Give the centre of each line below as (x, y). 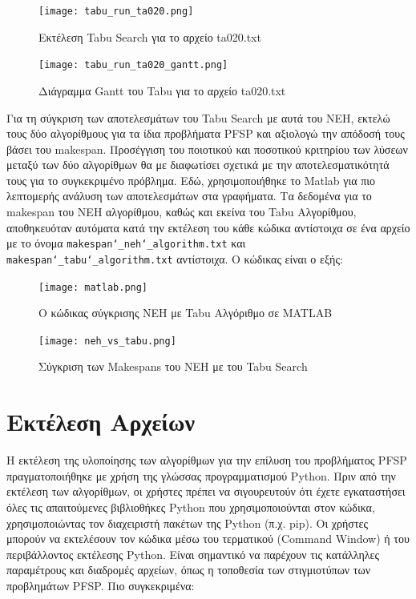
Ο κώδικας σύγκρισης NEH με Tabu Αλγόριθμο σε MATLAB (186, 313)
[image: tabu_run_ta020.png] (116, 11)
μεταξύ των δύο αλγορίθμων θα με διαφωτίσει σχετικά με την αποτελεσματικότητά (198, 165)
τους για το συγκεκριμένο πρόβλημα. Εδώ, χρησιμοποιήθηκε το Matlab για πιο (191, 180)
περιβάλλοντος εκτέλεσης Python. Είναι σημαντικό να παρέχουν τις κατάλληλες (193, 554)
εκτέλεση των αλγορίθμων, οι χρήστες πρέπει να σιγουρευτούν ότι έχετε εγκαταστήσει (206, 491)
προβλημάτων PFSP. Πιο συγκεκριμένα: (101, 585)
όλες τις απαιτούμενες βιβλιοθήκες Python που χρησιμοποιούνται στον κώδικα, (191, 507)
